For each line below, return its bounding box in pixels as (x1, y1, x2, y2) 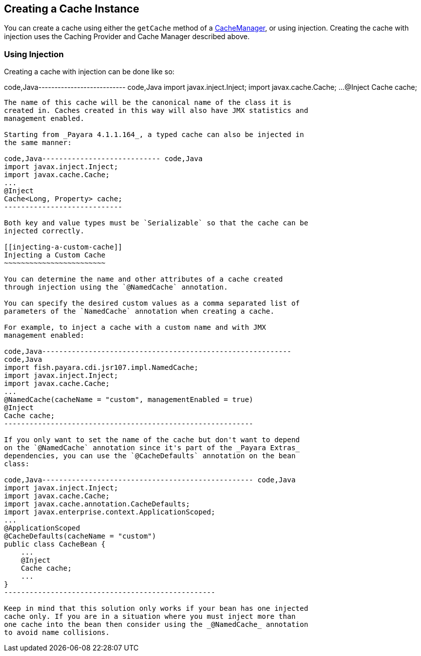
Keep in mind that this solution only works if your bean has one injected (4, 604, 308, 613)
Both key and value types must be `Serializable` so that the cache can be (4, 219, 308, 227)
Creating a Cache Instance (4, 3, 139, 15)
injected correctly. (4, 227, 85, 235)
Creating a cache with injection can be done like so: (4, 67, 175, 76)
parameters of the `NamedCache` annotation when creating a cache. (4, 307, 275, 316)
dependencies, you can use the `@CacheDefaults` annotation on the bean (4, 452, 296, 460)
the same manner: (4, 139, 72, 147)
